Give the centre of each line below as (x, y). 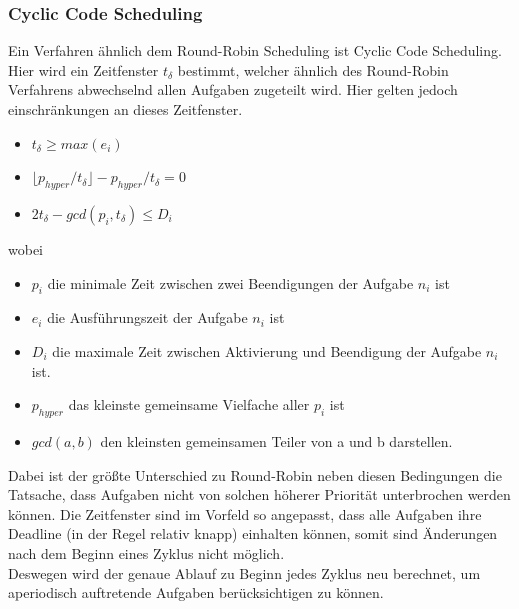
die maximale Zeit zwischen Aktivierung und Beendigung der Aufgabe (267, 350)
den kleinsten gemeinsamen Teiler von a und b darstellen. (276, 440)
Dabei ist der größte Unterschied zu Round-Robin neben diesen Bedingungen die (255, 474)
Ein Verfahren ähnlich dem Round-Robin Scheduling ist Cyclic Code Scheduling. (255, 50)
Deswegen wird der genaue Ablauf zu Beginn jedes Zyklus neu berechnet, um (244, 572)
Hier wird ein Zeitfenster (83, 69)
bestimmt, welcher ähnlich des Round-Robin (313, 69)
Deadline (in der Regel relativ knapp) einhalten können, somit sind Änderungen (253, 533)
